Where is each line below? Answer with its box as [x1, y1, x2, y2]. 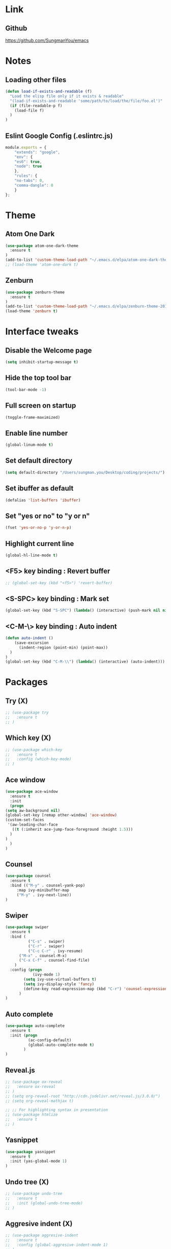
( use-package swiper [5, 925, 49, 930]
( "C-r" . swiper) [27, 943, 65, 948]
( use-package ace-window [5, 789, 58, 794]
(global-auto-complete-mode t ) [27, 1042, 95, 1047]
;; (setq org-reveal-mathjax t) [5, 1098, 74, 1103]
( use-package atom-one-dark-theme [5, 243, 79, 248]
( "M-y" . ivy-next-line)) [16, 892, 72, 898]
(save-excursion [14, 640, 49, 645]
